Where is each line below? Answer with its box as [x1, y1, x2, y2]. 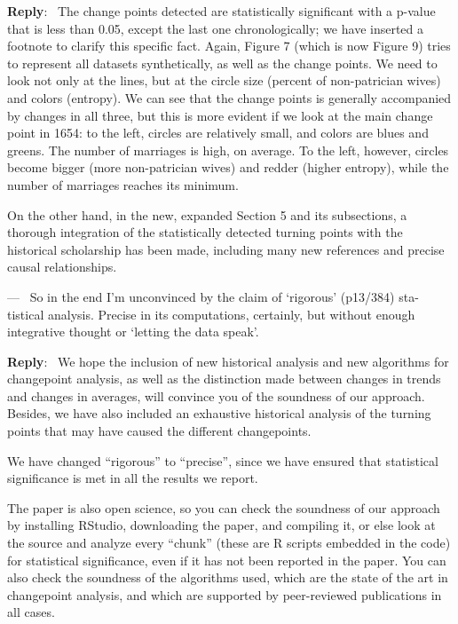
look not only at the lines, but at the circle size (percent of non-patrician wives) [7, 71, 441, 90]
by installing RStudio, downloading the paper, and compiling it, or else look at [7, 516, 436, 534]
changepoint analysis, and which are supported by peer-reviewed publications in [7, 585, 442, 604]
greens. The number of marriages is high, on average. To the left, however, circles [7, 140, 449, 159]
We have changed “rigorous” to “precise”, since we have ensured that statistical [7, 451, 438, 470]
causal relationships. [7, 257, 117, 276]
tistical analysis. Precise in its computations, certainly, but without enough [7, 304, 415, 323]
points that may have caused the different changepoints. [7, 422, 312, 440]
